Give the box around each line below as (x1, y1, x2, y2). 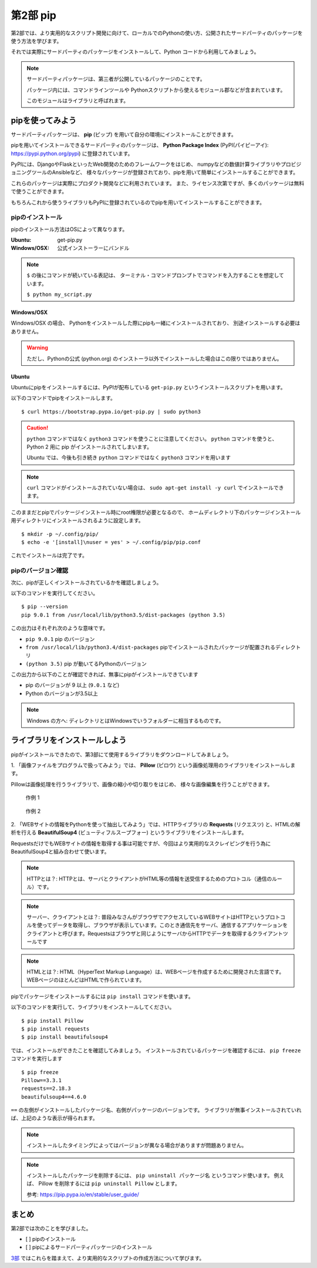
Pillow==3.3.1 (21, 1077, 62, 1083)
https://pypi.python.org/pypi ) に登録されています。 (11, 150, 133, 157)
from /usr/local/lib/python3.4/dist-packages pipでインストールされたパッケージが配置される (25, 643, 276, 650)
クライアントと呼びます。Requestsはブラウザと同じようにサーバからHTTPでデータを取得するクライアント (26, 930, 283, 937)
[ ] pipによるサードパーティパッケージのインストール (25, 1244, 153, 1251)
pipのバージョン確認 (11, 566, 69, 575)
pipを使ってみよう (11, 115, 77, 125)
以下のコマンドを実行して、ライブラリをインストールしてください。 (11, 1003, 175, 1011)
